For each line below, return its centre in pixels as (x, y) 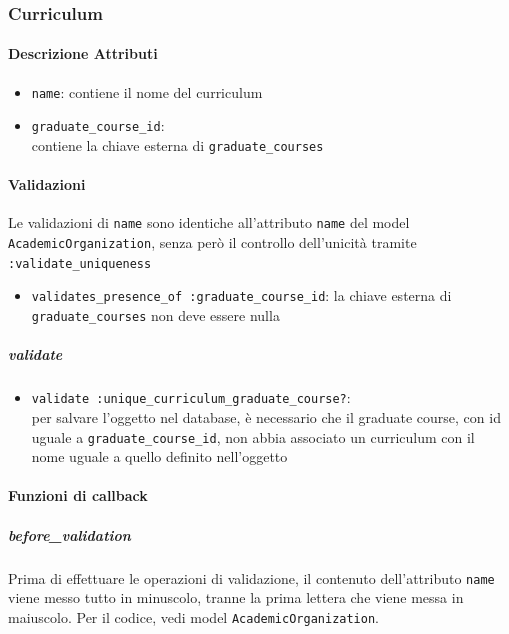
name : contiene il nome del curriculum (147, 91)
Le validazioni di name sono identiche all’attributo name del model (209, 222)
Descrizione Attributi (83, 53)
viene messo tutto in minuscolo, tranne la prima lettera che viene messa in (236, 597)
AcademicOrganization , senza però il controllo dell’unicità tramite (212, 242)
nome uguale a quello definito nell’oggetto (159, 456)
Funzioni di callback (78, 495)
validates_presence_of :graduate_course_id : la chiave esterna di (241, 295)
